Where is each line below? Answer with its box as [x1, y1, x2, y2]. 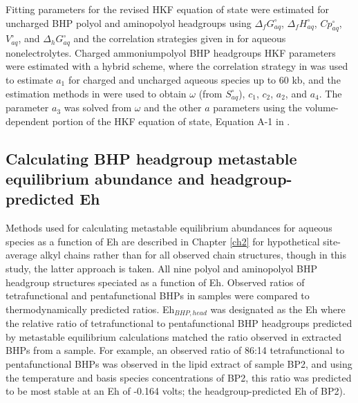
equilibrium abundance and [6, 168, 205, 189]
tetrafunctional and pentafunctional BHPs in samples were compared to [6, 288, 310, 303]
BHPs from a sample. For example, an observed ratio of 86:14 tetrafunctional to [6, 343, 345, 357]
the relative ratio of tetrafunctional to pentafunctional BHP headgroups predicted [6, 316, 352, 330]
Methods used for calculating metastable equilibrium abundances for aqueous [6, 221, 332, 235]
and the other [144, 100, 202, 115]
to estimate [6, 73, 53, 87]
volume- [305, 100, 339, 115]
